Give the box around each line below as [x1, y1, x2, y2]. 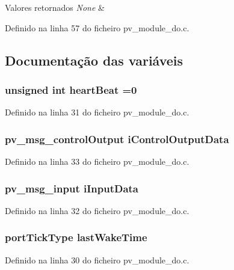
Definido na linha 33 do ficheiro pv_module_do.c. [5, 155, 189, 167]
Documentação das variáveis [5, 51, 183, 69]
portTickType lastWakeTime [5, 230, 147, 245]
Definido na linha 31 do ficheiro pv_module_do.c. [5, 106, 189, 118]
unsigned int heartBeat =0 [5, 82, 137, 97]
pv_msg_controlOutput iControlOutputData [5, 131, 229, 146]
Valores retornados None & [5, 1, 105, 13]
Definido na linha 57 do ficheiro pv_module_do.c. [5, 21, 189, 34]
